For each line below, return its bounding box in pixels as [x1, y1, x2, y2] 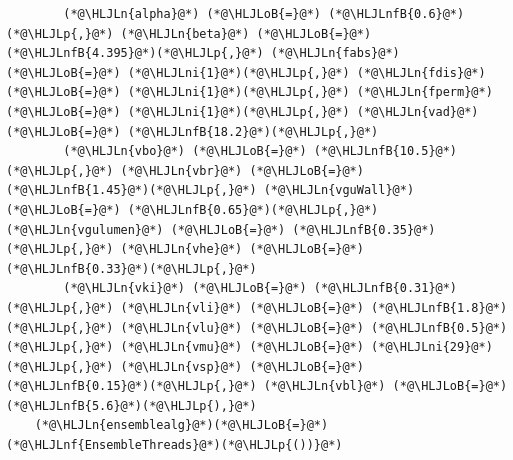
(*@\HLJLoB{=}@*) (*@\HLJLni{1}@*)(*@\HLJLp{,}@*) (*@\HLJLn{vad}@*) [6, 104, 479, 119]
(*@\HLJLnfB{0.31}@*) [313, 281, 458, 296]
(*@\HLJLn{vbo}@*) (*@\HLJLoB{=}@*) [63, 144, 307, 159]
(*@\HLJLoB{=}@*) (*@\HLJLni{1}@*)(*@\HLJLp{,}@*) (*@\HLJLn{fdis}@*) [6, 65, 486, 80]
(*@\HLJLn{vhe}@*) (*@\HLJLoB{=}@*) [120, 242, 364, 257]
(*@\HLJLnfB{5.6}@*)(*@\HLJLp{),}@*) [6, 398, 257, 413]
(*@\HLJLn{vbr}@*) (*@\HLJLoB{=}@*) [120, 163, 364, 178]
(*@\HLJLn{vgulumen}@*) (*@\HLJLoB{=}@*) [6, 222, 286, 237]
